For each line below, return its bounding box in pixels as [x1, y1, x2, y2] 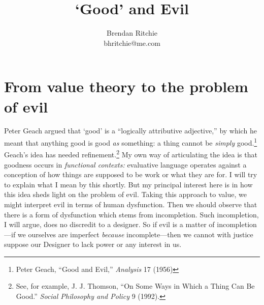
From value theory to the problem [4, 76, 248, 97]
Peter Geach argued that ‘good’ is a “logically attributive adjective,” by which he [4, 125, 257, 136]
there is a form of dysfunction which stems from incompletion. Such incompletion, [4, 209, 259, 219]
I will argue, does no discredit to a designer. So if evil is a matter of [4, 219, 215, 230]
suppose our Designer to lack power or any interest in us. [4, 239, 182, 249]
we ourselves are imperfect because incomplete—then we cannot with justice [17, 229, 253, 239]
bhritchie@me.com [104, 37, 160, 48]
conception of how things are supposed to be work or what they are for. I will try [4, 169, 257, 180]
